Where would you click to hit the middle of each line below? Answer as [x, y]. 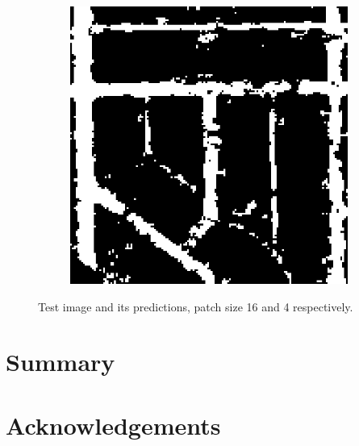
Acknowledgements [113, 425]
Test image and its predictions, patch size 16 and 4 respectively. [196, 306]
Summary [61, 362]
